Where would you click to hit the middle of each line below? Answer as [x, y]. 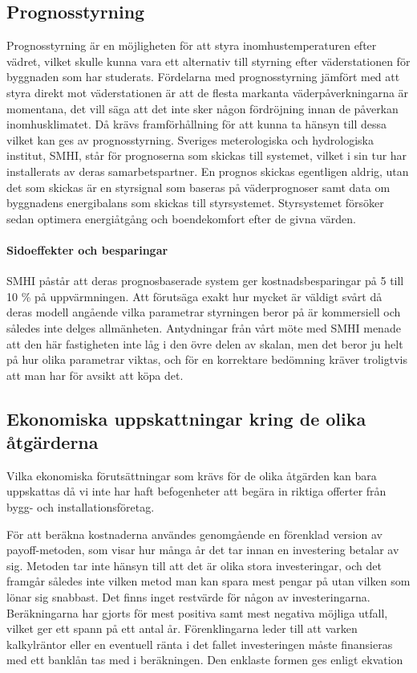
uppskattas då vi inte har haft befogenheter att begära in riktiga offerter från [196, 491]
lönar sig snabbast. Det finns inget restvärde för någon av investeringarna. [188, 597]
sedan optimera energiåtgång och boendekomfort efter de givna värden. [181, 218]
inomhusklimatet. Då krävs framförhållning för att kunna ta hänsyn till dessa [197, 124]
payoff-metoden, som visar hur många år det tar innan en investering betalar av [203, 550]
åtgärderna [53, 442]
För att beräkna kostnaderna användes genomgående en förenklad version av [194, 534]
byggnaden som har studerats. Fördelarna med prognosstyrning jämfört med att [203, 77]
